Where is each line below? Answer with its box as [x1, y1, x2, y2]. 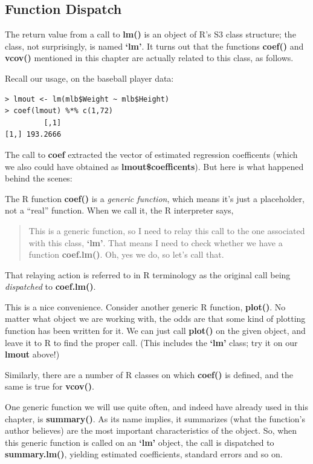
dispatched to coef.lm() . [5, 280, 96, 293]
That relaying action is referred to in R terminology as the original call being [5, 268, 291, 281]
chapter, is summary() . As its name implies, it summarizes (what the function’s [5, 412, 306, 425]
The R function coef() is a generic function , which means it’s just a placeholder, [5, 192, 305, 204]
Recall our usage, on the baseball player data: [5, 71, 174, 84]
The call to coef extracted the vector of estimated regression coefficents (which [5, 148, 298, 160]
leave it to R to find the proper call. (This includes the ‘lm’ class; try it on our [5, 336, 298, 348]
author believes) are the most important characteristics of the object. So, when [5, 424, 297, 437]
